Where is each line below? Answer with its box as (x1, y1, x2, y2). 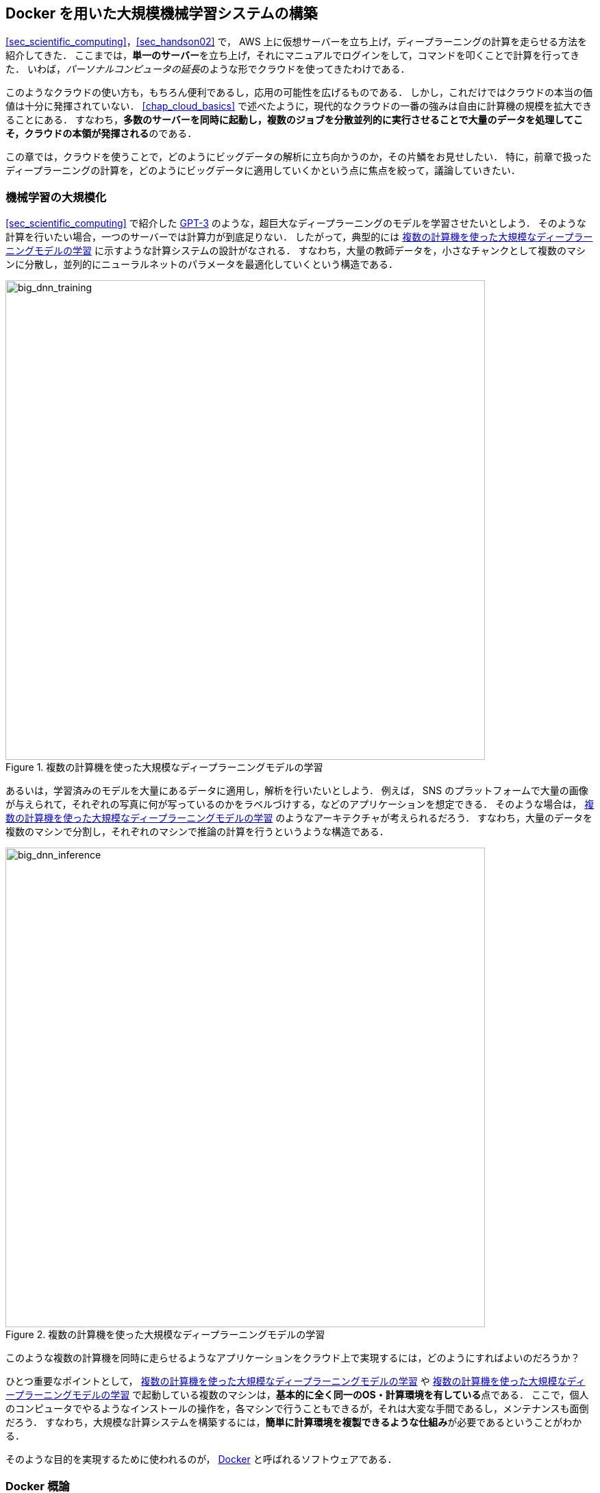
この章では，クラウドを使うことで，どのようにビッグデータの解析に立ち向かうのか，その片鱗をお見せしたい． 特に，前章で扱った (5, 151, 592, 163)
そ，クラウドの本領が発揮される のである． (5, 127, 197, 140)
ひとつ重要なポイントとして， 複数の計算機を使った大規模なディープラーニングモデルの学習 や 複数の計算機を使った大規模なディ (5, 1375, 586, 1387)
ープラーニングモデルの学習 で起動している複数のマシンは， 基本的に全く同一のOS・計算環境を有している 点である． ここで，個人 (5, 1389, 589, 1401)
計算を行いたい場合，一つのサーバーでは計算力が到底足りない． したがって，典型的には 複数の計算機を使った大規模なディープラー (5, 231, 593, 243)
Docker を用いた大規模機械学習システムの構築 (5, 5, 318, 22)
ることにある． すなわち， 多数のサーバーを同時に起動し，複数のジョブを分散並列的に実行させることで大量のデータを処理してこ (5, 114, 583, 126)
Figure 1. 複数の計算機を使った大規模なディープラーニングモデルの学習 (5, 761, 323, 774)
